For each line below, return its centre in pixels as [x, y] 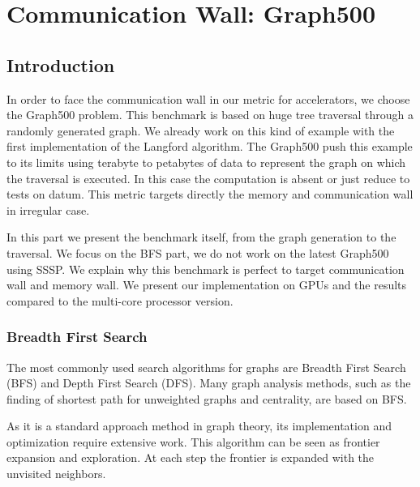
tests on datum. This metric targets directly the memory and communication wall [210, 194]
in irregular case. [48, 209]
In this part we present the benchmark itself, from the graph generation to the [201, 237]
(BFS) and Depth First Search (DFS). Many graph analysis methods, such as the [209, 383]
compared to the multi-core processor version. [120, 300]
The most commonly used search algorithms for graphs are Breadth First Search [206, 367]
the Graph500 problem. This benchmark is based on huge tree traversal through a [210, 115]
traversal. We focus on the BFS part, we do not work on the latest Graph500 [198, 252]
